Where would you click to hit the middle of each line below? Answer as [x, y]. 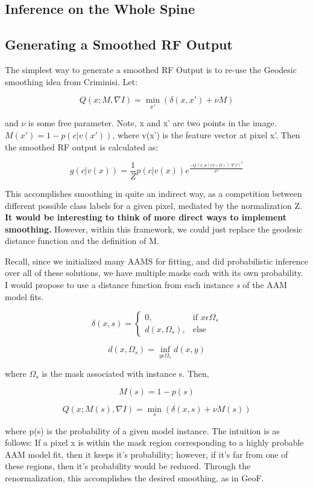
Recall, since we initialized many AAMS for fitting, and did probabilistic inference [156, 261]
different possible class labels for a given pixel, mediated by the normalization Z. [153, 205]
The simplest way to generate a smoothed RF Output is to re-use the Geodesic [151, 69]
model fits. [24, 296]
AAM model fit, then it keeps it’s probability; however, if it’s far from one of [147, 454]
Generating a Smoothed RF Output [119, 44]
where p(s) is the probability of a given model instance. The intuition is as [142, 430]
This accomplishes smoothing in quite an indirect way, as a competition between [153, 193]
